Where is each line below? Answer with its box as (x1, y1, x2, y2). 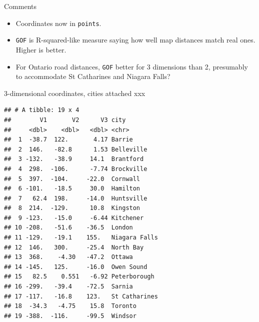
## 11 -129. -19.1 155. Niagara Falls (4, 234, 158, 241)
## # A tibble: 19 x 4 (4, 106, 79, 114)
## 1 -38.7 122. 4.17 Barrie (4, 136, 133, 143)
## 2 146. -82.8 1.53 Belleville (4, 145, 147, 153)
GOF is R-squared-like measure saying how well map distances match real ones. (15, 34, 255, 45)
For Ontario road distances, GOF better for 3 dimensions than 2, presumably (15, 61, 248, 71)
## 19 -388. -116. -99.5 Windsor (4, 312, 136, 319)
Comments (4, 1, 37, 11)
